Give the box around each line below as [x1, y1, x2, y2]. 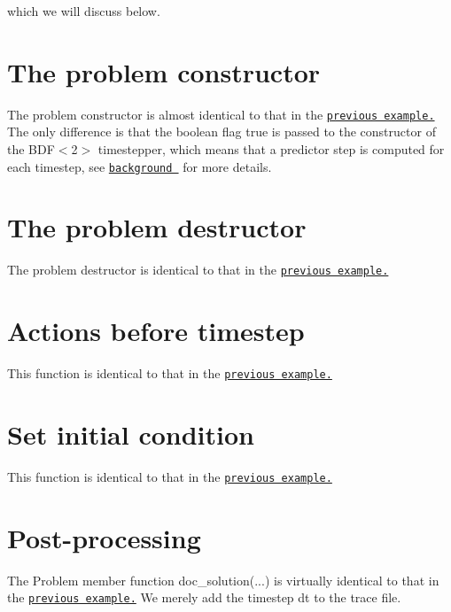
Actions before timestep [7, 313, 305, 349]
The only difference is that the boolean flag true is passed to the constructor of [7, 122, 436, 141]
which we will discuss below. [7, 2, 160, 19]
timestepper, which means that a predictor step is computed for [97, 139, 445, 158]
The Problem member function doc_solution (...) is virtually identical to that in [7, 570, 439, 589]
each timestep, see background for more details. [7, 157, 272, 175]
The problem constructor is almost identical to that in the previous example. [7, 105, 435, 123]
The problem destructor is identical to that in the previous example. [7, 260, 389, 279]
